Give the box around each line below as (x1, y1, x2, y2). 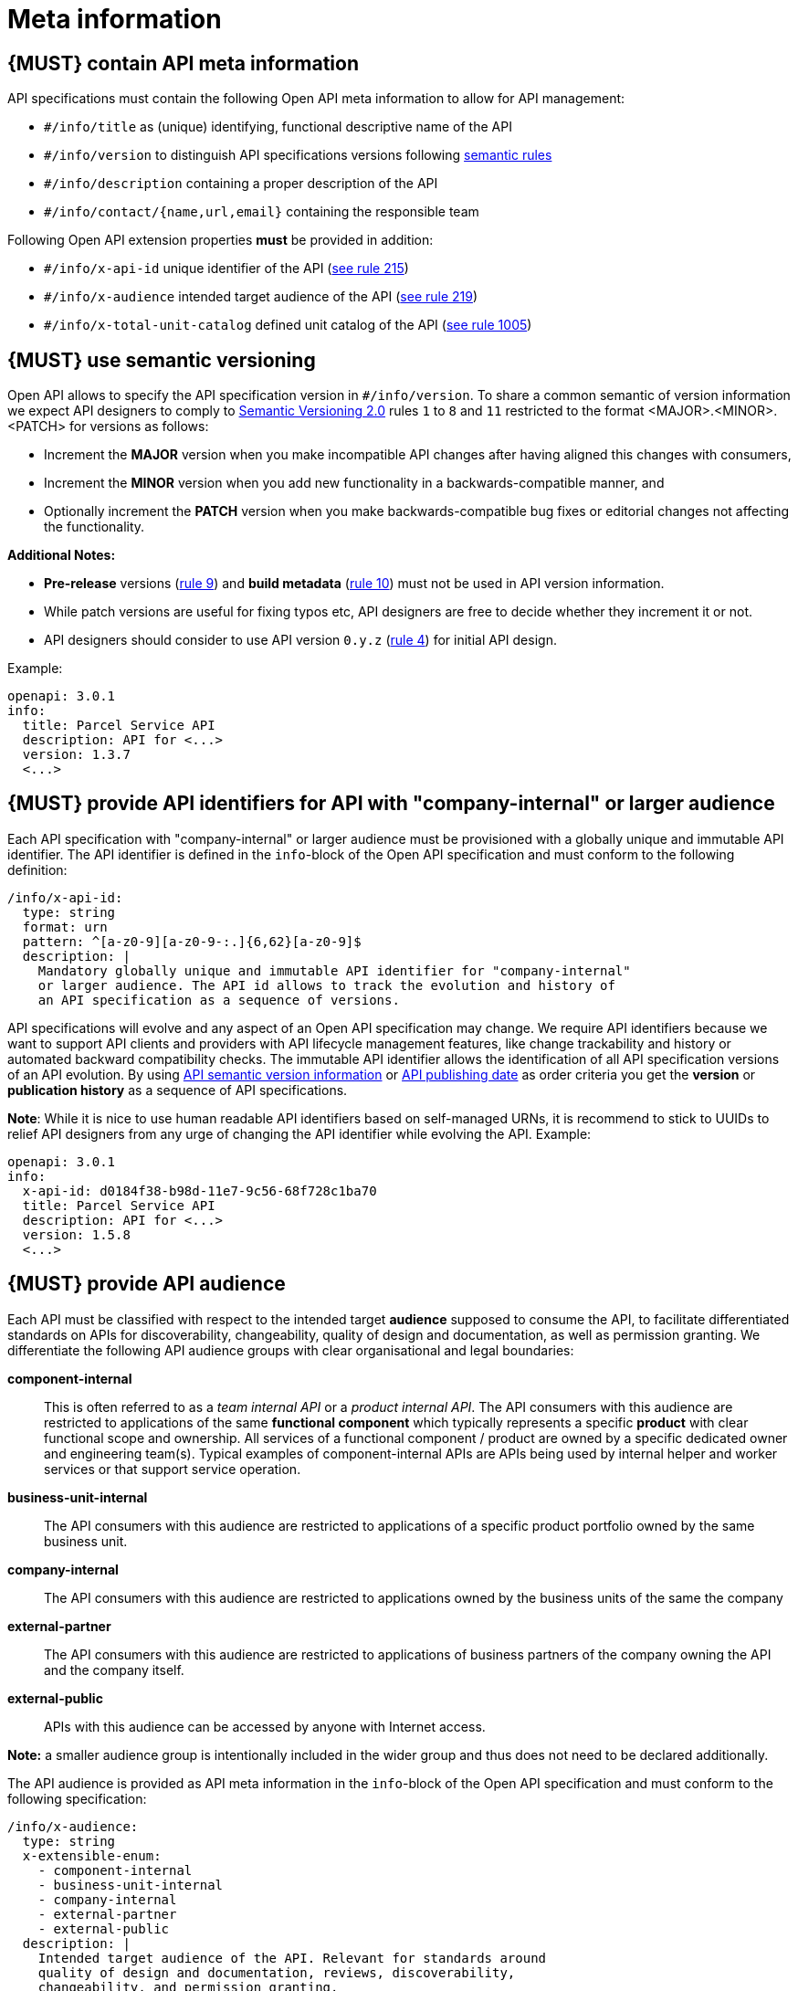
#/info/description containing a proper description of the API (44, 175, 438, 192)
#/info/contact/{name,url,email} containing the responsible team (44, 204, 479, 220)
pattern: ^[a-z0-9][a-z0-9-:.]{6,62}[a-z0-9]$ (22, 933, 362, 949)
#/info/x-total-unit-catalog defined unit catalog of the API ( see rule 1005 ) (44, 317, 532, 333)
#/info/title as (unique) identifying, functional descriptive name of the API (44, 119, 512, 135)
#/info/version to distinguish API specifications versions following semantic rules (44, 147, 552, 163)
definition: (7, 861, 68, 878)
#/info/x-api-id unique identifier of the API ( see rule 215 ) (44, 260, 409, 277)
